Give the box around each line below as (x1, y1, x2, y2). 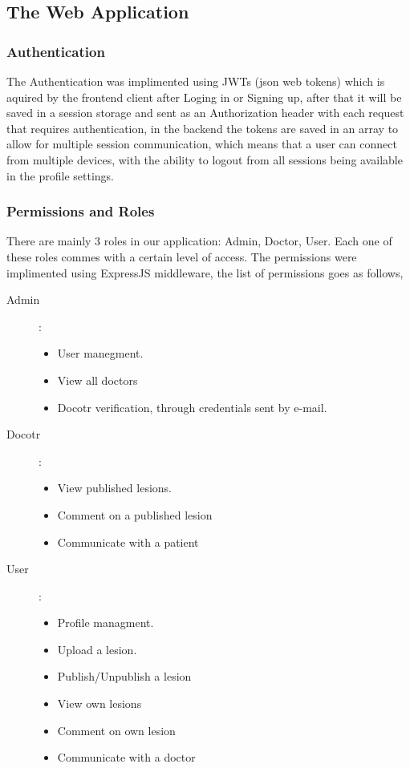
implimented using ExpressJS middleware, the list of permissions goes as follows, (6, 264, 404, 281)
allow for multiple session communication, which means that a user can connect (6, 135, 397, 152)
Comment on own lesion (57, 722, 176, 738)
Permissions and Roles (6, 201, 155, 221)
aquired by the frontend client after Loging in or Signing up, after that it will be (6, 88, 402, 105)
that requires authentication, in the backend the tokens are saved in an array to (6, 119, 399, 136)
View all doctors (57, 371, 138, 388)
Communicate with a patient (57, 533, 199, 550)
